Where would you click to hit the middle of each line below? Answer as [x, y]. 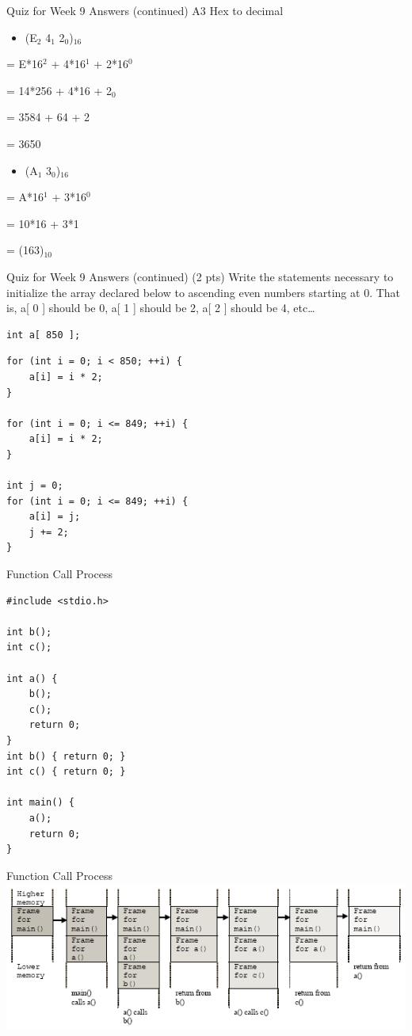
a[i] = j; [55, 517]
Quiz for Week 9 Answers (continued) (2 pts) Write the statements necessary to [200, 276]
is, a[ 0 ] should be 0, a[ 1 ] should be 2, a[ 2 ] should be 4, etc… [161, 308]
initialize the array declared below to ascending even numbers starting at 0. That [204, 292]
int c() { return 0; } [66, 772]
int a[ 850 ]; [44, 335]
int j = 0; [35, 486]
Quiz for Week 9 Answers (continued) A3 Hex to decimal [145, 10]
